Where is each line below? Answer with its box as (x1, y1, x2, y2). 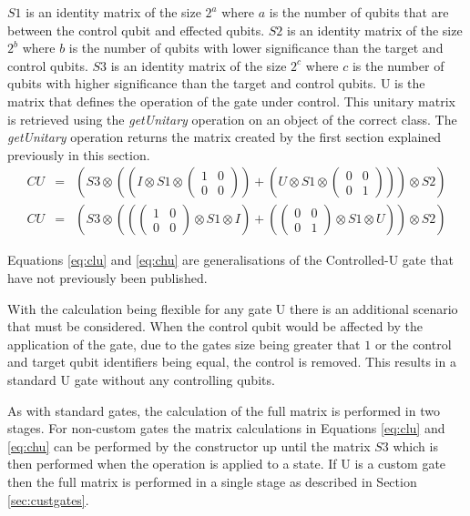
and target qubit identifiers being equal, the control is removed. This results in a (7, 352, 456, 371)
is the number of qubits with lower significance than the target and (68, 38, 444, 57)
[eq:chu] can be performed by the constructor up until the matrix (7, 436, 371, 455)
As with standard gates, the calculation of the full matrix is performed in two (7, 400, 440, 420)
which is (393, 436, 438, 455)
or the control (374, 334, 452, 353)
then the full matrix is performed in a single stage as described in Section (7, 471, 417, 491)
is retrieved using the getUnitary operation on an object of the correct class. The (7, 109, 457, 128)
